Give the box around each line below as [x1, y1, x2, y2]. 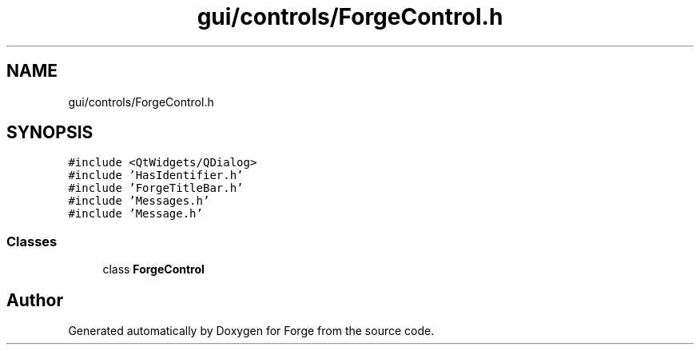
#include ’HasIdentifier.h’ [68, 169, 244, 182]
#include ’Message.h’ [68, 207, 203, 221]
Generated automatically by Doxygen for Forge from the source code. [68, 324, 435, 338]
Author [6, 289, 63, 310]
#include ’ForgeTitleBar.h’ [68, 181, 244, 195]
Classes [6, 233, 58, 249]
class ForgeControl [102, 262, 205, 277]
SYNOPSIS [6, 122, 93, 143]
